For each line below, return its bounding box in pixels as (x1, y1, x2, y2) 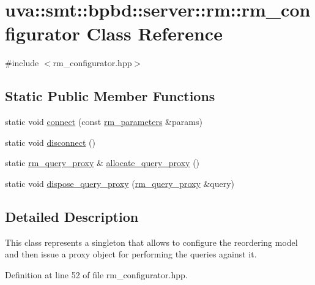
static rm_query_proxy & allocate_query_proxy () (5, 156, 200, 169)
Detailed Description (5, 207, 139, 226)
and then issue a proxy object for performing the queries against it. (5, 248, 257, 260)
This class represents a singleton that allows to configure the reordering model (5, 235, 298, 248)
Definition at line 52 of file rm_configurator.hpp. (5, 268, 188, 281)
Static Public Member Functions (5, 86, 215, 105)
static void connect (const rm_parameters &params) (5, 115, 202, 128)
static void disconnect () (5, 135, 95, 148)
